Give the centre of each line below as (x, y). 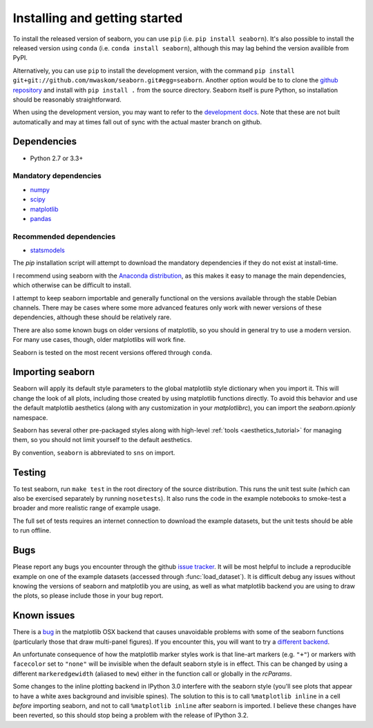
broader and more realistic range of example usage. (87, 508)
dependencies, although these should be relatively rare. (92, 317)
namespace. (30, 417)
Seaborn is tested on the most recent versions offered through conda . (112, 352)
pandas (41, 218)
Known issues (44, 616)
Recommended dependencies (64, 236)
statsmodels (47, 250)
